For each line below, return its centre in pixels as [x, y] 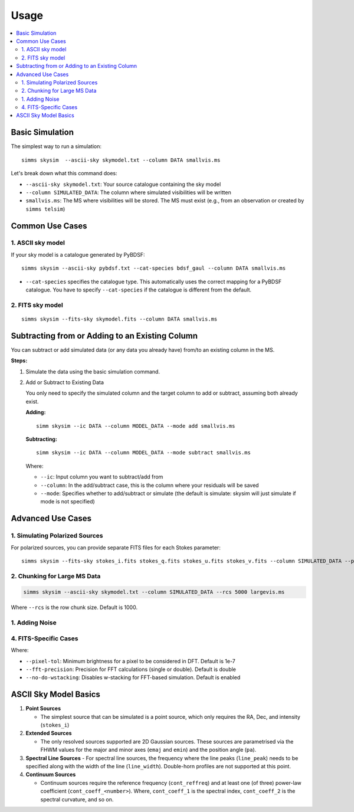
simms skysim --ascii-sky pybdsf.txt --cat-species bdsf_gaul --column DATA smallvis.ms [154, 268]
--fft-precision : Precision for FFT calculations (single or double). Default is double [131, 669]
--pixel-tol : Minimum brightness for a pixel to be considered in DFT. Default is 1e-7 [130, 661]
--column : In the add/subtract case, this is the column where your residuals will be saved [150, 485]
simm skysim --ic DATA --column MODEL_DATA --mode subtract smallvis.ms [143, 453]
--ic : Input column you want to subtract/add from [102, 477]
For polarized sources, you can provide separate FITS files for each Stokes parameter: [116, 547]
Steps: [19, 361]
